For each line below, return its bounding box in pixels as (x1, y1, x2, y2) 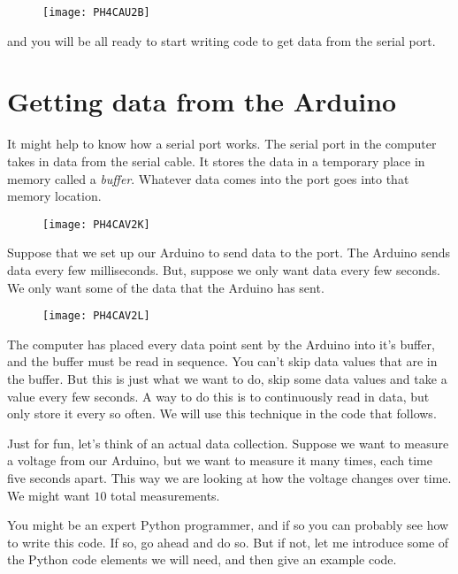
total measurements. (111, 486, 220, 504)
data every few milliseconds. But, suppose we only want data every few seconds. (7, 261, 440, 279)
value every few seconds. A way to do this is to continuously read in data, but (7, 386, 430, 405)
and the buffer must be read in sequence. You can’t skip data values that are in (7, 352, 438, 371)
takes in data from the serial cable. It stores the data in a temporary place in (7, 151, 425, 170)
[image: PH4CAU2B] (42, 6, 150, 19)
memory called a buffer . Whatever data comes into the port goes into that (7, 169, 409, 188)
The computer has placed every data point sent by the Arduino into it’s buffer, (7, 334, 435, 353)
